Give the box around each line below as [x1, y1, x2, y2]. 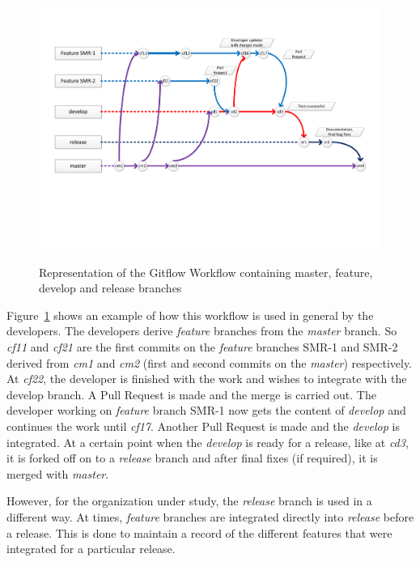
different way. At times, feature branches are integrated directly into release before [6, 508, 414, 525]
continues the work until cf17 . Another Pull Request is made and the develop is [6, 418, 400, 434]
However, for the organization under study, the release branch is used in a [6, 492, 372, 509]
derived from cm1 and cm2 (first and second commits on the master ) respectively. [6, 354, 413, 371]
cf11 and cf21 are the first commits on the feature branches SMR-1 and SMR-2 [6, 338, 398, 356]
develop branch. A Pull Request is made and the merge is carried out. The [6, 385, 376, 402]
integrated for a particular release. [6, 540, 176, 557]
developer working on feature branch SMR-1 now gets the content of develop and [6, 402, 406, 419]
